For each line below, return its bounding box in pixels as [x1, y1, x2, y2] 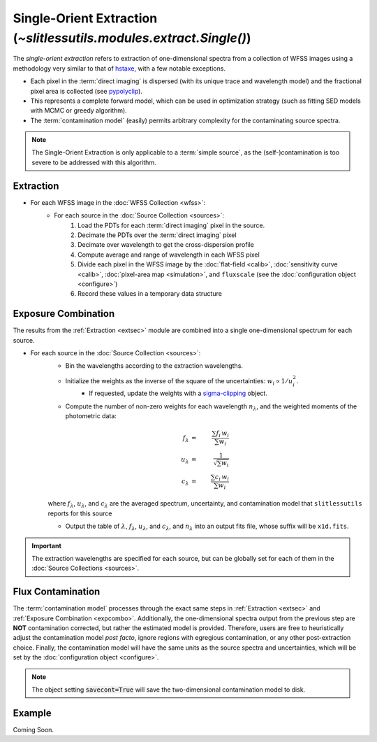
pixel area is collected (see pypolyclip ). [30, 87, 143, 95]
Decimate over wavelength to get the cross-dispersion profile [77, 241, 255, 249]
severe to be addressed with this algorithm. [31, 158, 156, 166]
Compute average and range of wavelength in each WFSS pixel [77, 250, 260, 259]
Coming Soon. [13, 725, 54, 734]
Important [31, 541, 62, 550]
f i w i [216, 429, 230, 439]
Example [13, 707, 52, 719]
